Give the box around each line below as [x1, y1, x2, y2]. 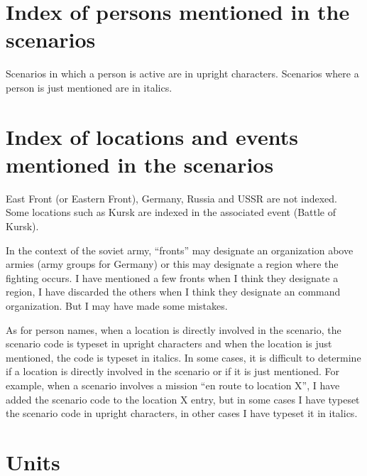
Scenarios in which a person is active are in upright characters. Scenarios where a [6, 66, 359, 81]
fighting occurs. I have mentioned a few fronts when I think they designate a [6, 270, 339, 285]
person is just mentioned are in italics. [6, 80, 172, 94]
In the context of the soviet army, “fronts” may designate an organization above [6, 242, 354, 257]
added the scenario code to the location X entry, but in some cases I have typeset [6, 391, 360, 406]
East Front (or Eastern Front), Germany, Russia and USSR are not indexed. [6, 190, 337, 205]
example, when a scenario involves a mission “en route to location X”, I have [6, 377, 340, 392]
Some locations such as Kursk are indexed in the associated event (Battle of [6, 205, 336, 220]
